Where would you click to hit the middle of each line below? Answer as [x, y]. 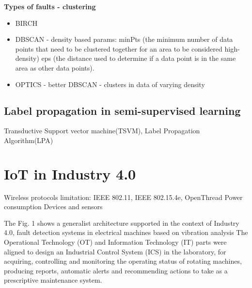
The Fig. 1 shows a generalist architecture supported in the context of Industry [122, 223]
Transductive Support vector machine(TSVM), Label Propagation [102, 131]
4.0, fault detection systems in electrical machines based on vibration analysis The [126, 232]
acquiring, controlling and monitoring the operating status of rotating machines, [123, 261]
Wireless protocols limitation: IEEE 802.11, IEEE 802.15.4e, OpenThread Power [123, 197]
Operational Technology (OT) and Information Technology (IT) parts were [115, 242]
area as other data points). [55, 67]
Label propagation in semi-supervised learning [122, 110]
